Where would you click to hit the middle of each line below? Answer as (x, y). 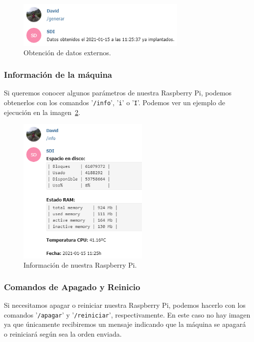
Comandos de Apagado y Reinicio (72, 286)
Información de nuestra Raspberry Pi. (80, 265)
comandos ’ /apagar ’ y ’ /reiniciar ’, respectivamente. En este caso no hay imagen (127, 314)
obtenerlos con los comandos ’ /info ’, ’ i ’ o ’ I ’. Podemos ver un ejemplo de (115, 102)
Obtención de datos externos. (67, 53)
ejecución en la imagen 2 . (42, 112)
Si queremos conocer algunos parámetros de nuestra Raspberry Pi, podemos (118, 93)
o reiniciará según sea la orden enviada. (63, 333)
